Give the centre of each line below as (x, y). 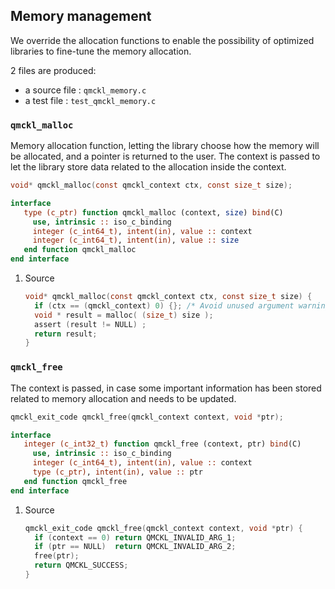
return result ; (66, 334)
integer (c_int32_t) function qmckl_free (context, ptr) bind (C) (162, 444)
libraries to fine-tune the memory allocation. (101, 51)
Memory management (81, 16)
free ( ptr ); (57, 556)
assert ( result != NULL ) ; (90, 324)
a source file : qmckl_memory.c (85, 90)
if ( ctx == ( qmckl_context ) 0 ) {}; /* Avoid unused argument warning (182, 305)
